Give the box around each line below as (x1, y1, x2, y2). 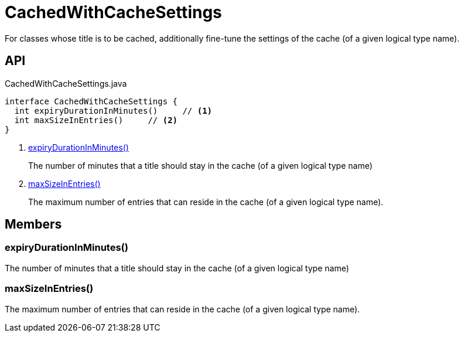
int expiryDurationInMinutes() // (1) (14, 105, 213, 115)
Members (5, 217, 62, 232)
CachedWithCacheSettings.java (5, 78, 127, 88)
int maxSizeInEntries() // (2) (14, 115, 178, 125)
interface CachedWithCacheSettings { (5, 96, 178, 106)
